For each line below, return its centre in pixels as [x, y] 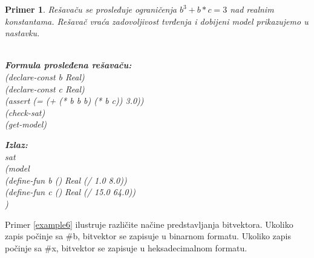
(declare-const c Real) [45, 89]
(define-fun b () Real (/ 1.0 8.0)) [66, 180]
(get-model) [26, 124]
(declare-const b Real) [45, 76]
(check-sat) [25, 112]
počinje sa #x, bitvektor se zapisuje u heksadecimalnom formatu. [126, 247]
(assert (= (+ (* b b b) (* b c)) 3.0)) [74, 101]
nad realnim [252, 9]
